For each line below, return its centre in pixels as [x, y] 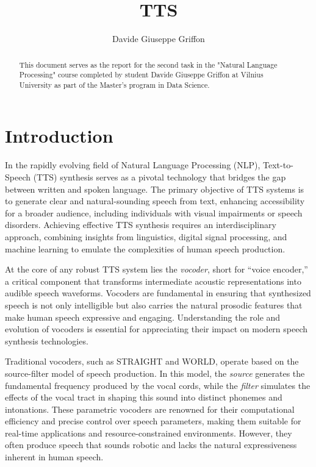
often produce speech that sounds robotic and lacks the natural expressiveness [151, 445]
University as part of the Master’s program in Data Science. [114, 84]
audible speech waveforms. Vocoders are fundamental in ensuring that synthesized [158, 293]
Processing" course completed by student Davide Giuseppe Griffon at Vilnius [141, 75]
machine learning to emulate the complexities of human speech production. [145, 248]
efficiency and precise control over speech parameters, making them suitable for [153, 421]
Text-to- [278, 165]
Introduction [59, 136]
